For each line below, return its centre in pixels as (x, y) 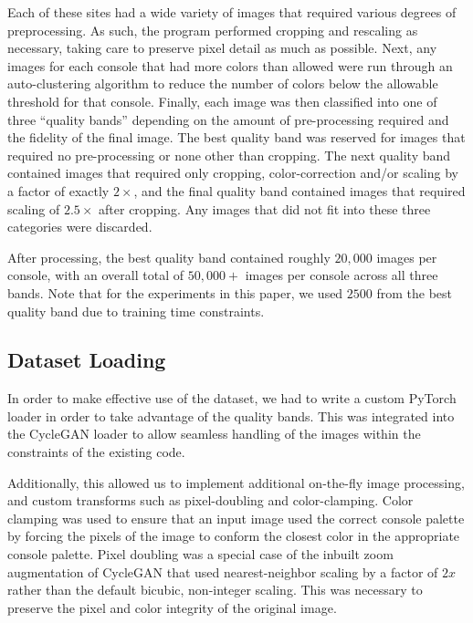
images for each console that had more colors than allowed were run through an (230, 65)
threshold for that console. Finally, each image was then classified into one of (222, 101)
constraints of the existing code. (96, 452)
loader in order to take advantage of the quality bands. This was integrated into (231, 415)
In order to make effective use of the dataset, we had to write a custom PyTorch (232, 398)
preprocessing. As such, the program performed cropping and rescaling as (213, 30)
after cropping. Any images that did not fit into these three (265, 208)
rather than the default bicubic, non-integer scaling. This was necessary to (215, 590)
